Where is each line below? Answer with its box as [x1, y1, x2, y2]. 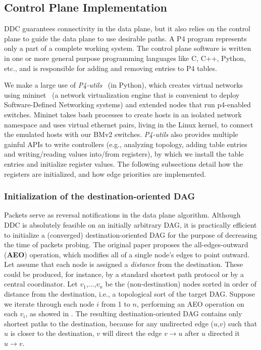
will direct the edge [102, 328, 162, 338]
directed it [207, 328, 240, 338]
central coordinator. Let [4, 278, 78, 289]
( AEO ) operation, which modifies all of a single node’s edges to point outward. [4, 249, 249, 259]
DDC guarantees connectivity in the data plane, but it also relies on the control [4, 23, 251, 34]
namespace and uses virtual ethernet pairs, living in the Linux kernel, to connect [4, 119, 253, 129]
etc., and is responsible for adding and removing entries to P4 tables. [4, 62, 217, 73]
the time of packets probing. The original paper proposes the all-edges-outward [4, 239, 248, 250]
